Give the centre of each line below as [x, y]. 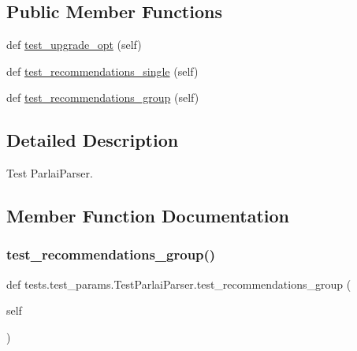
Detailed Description [93, 140]
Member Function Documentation [148, 216]
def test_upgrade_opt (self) [74, 45]
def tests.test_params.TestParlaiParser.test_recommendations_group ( [179, 284]
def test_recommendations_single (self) [102, 71]
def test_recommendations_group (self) [103, 97]
